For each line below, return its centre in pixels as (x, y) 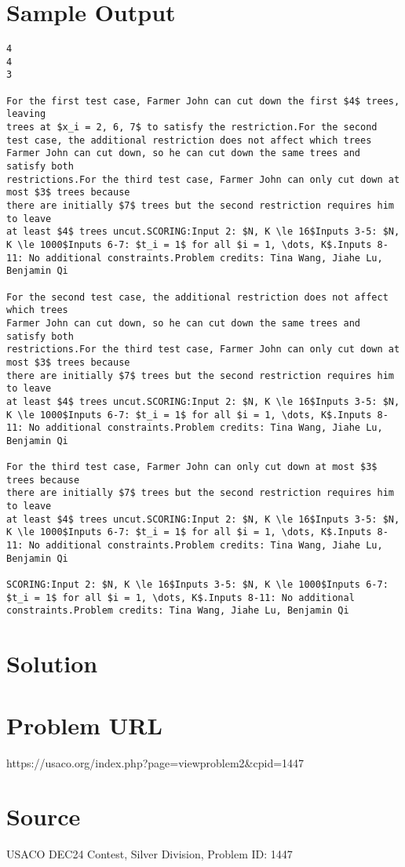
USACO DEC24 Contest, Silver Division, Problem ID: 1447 (150, 854)
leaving (26, 114)
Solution (52, 663)
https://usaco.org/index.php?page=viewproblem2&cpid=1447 (155, 762)
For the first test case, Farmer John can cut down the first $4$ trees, (203, 101)
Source (44, 816)
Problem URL (84, 725)
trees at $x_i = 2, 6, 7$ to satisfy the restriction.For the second (192, 127)
